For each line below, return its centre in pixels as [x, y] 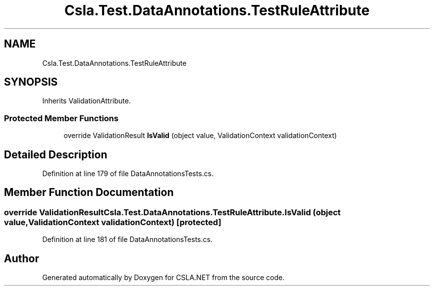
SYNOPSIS [31, 82]
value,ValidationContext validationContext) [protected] [113, 222]
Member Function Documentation [89, 193]
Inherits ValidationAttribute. [86, 101]
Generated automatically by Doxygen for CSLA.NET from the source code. [163, 278]
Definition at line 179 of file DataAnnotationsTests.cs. [128, 174]
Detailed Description [56, 154]
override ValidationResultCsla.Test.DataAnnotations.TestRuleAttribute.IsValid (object [172, 212]
